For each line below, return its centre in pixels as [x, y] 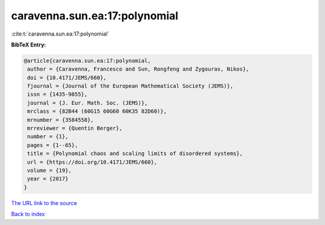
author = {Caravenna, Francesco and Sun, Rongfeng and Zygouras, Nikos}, [138, 69]
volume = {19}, [50, 170]
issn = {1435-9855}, [57, 94]
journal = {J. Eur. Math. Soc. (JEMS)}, [88, 103]
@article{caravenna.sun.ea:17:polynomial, [87, 61]
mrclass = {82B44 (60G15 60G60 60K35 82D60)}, [97, 111]
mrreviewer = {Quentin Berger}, [75, 128]
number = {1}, [48, 137]
